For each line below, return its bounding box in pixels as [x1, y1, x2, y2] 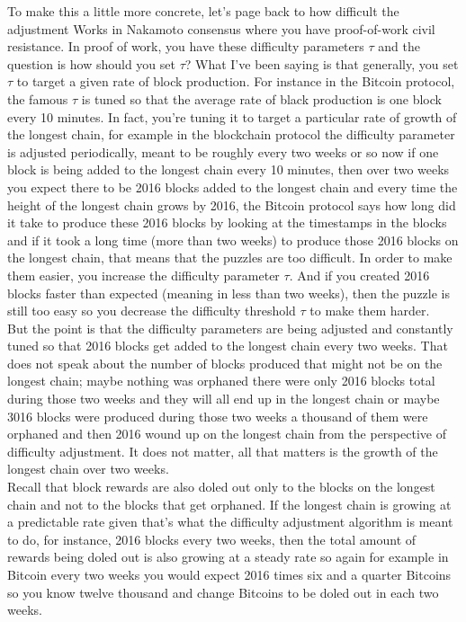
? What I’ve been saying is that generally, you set [184, 54, 459, 73]
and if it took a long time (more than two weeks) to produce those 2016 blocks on [7, 230, 459, 249]
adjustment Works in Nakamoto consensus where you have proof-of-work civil [7, 19, 435, 38]
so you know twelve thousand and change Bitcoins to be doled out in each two [7, 582, 439, 601]
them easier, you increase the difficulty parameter [7, 265, 280, 284]
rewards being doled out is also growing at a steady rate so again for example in [7, 547, 449, 566]
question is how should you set [7, 54, 175, 73]
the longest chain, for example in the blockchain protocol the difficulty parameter [7, 125, 455, 144]
